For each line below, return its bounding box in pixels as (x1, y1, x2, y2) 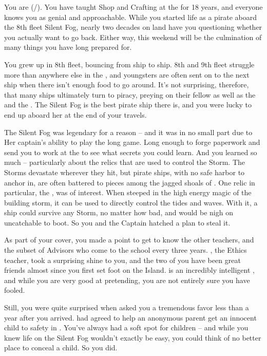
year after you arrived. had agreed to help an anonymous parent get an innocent (4, 312, 257, 323)
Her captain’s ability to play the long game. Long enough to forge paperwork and (4, 137, 260, 147)
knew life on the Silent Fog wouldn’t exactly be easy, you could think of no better (4, 332, 261, 343)
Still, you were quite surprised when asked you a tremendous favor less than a (4, 302, 249, 313)
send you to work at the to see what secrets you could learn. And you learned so (4, 146, 257, 157)
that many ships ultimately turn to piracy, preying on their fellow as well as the (4, 89, 256, 100)
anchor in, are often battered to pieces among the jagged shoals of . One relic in (4, 177, 255, 188)
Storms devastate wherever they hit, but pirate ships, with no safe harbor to (4, 166, 245, 177)
